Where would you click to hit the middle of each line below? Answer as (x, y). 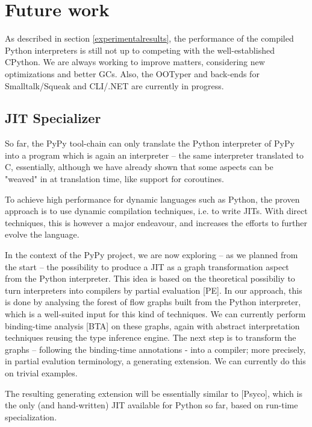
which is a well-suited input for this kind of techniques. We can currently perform (155, 314)
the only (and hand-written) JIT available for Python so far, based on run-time (151, 405)
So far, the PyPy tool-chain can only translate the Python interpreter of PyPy (150, 143)
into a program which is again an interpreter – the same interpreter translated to (154, 155)
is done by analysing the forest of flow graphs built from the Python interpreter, (153, 302)
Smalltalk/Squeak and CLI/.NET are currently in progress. (114, 85)
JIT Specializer (53, 118)
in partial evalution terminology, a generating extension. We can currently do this (155, 361)
